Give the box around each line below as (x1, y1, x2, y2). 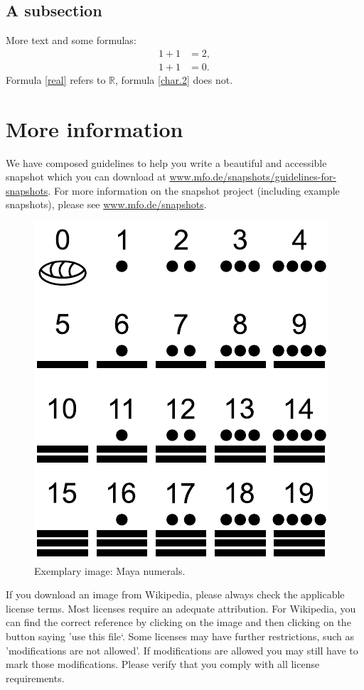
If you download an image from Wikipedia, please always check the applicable (6, 587, 345, 602)
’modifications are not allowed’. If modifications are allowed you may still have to (6, 642, 358, 657)
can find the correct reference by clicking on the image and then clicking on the (6, 615, 351, 630)
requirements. (6, 670, 65, 685)
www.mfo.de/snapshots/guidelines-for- (169, 169, 336, 184)
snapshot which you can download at (6, 169, 166, 184)
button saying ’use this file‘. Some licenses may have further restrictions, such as (6, 628, 355, 643)
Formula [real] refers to (6, 72, 106, 87)
